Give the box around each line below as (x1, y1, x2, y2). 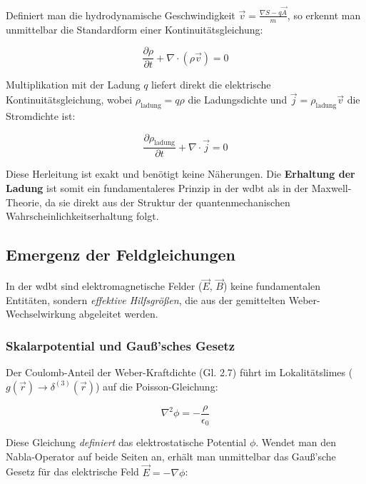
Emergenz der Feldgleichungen (6, 243, 235, 266)
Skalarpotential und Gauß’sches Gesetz (6, 336, 235, 354)
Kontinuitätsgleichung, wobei (6, 92, 133, 107)
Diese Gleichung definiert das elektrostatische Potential (6, 435, 247, 450)
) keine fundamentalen (223, 278, 321, 293)
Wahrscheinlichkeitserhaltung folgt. (6, 208, 159, 223)
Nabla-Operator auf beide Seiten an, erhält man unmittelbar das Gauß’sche (6, 448, 336, 463)
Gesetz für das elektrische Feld (6, 464, 139, 479)
